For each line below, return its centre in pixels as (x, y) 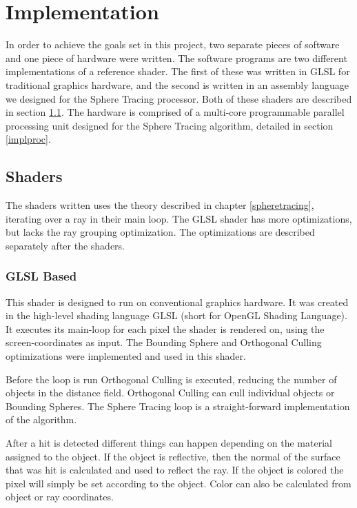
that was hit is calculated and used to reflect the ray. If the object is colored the (175, 470)
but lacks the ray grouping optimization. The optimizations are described (160, 232)
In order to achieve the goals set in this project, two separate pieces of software (173, 44)
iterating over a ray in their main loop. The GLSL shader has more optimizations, (179, 218)
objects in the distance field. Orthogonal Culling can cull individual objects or (170, 393)
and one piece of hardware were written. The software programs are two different (176, 58)
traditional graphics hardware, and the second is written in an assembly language (177, 84)
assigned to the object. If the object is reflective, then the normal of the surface (173, 456)
